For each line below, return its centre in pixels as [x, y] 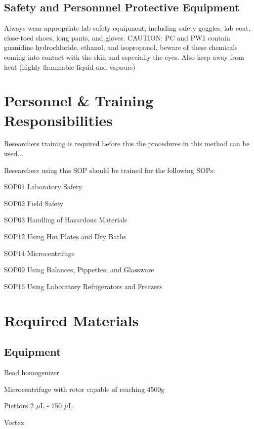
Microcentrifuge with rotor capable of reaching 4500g [84, 389]
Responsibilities [58, 120]
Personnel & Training [79, 101]
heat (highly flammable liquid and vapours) [70, 66]
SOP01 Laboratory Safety [43, 187]
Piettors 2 [19, 406]
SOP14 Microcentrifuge [39, 253]
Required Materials [71, 320]
